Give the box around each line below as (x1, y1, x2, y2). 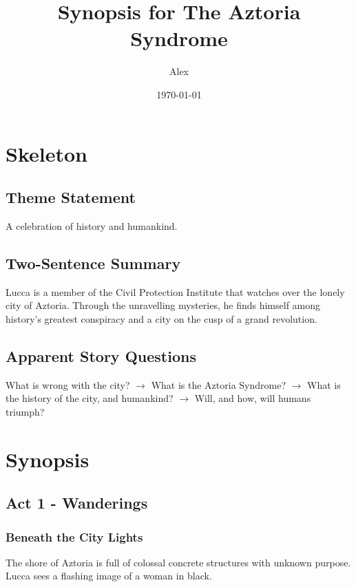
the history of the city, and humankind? (6, 391, 174, 405)
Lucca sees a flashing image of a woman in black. (6, 568, 212, 583)
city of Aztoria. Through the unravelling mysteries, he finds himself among (6, 298, 321, 312)
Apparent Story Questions (6, 345, 196, 366)
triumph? (6, 404, 45, 418)
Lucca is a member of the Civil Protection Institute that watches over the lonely (6, 284, 345, 299)
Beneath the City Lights (6, 528, 143, 545)
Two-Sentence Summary (6, 252, 181, 273)
